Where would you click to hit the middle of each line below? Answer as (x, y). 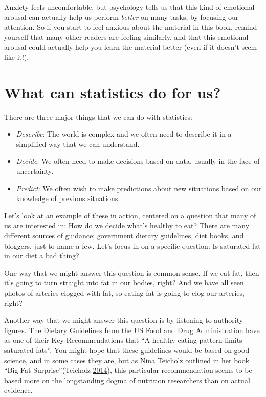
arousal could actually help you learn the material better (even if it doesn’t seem (131, 47)
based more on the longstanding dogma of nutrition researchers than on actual (127, 380)
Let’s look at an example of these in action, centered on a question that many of (130, 215)
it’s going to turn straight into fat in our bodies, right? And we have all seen (124, 283)
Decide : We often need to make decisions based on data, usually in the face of (138, 161)
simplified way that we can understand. (78, 144)
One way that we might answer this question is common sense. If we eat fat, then (132, 272)
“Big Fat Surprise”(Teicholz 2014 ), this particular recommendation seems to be (128, 370)
